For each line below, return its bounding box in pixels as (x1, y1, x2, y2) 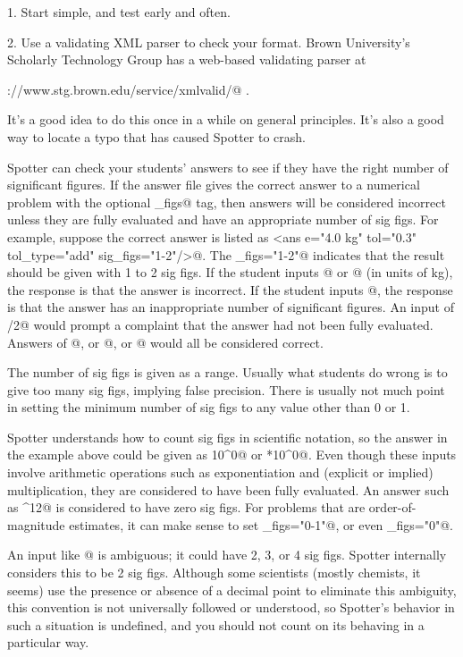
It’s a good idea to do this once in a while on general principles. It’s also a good (7, 110, 444, 129)
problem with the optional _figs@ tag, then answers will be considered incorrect (7, 192, 446, 211)
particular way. (7, 633, 89, 652)
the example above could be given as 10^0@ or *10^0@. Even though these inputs (7, 445, 457, 464)
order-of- (368, 498, 417, 517)
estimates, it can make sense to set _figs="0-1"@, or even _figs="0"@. (69, 515, 453, 534)
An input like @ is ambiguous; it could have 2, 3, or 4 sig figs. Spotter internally (7, 545, 447, 564)
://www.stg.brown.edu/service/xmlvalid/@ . (7, 80, 249, 98)
